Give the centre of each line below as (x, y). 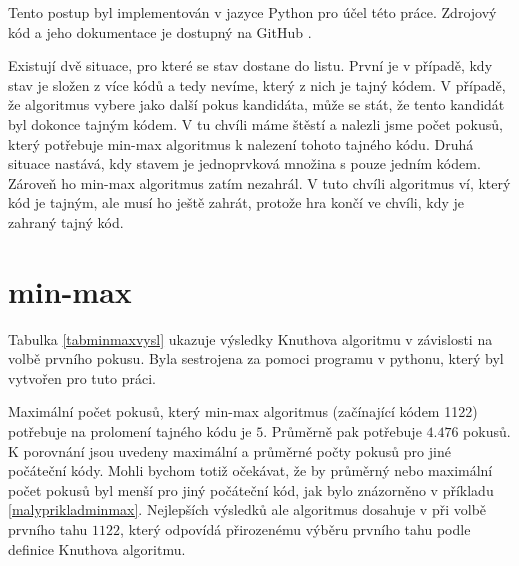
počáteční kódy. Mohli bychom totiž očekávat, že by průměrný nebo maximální (250, 470)
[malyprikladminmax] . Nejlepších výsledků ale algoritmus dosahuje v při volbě (247, 509)
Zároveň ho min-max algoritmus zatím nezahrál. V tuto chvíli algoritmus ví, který (259, 182)
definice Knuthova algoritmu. (97, 548)
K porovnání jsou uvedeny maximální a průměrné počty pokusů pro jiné (229, 450)
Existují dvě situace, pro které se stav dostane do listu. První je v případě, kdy (250, 65)
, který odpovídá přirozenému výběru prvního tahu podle (295, 529)
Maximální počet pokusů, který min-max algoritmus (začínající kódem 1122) (243, 411)
